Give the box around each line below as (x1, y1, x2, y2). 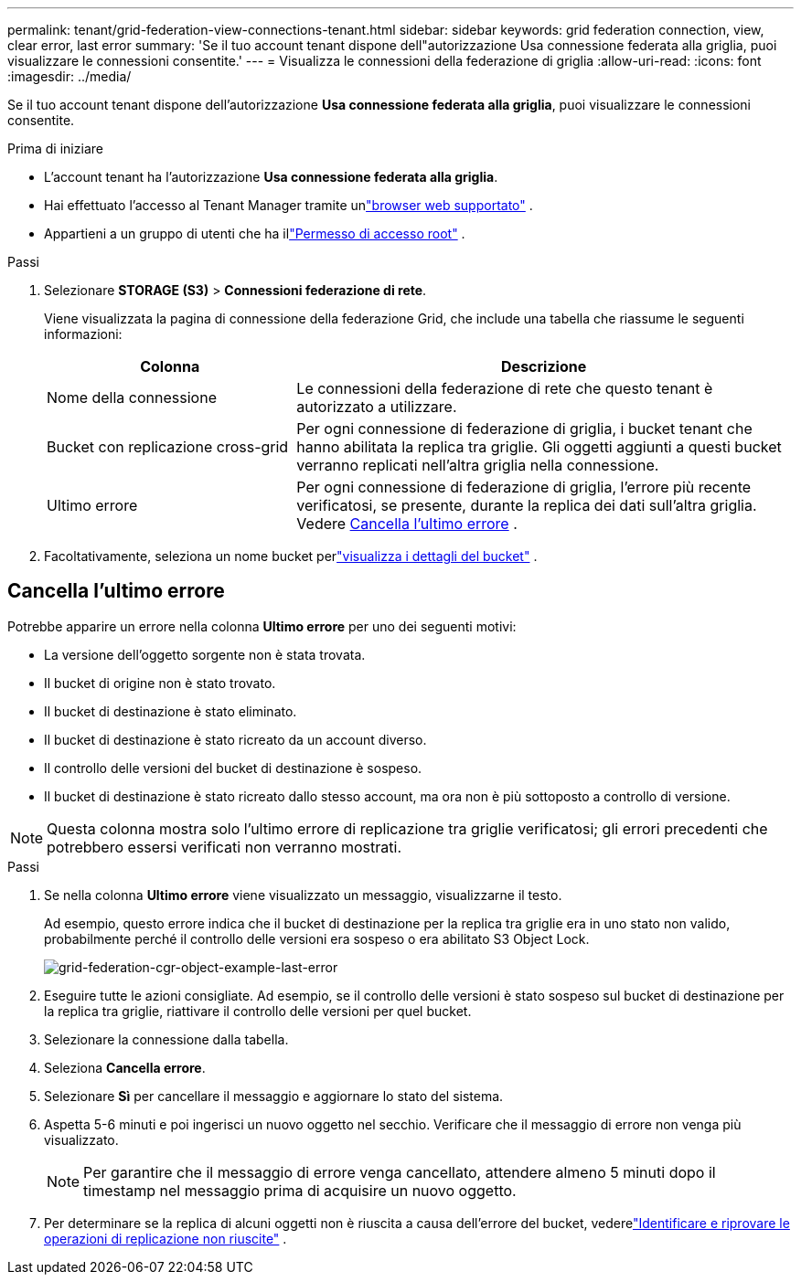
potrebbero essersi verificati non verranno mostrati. (47, 837, 401, 856)
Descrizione (501, 357, 587, 376)
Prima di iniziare (7, 141, 103, 156)
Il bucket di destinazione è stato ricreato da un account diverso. (44, 731, 427, 747)
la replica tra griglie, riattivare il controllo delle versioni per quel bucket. (44, 1002, 472, 1019)
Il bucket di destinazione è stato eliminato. (44, 703, 297, 719)
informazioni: (44, 326, 123, 342)
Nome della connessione (47, 388, 217, 407)
